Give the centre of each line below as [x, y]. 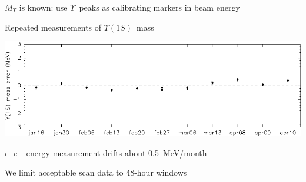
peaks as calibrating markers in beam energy [159, 7]
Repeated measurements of [53, 27]
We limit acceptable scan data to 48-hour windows [96, 172]
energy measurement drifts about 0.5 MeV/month [117, 152]
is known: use [43, 7]
